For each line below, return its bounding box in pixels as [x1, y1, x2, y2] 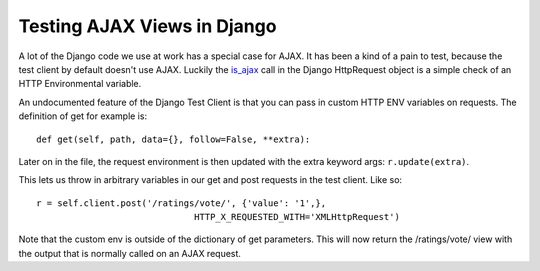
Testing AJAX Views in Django [18, 15, 277, 37]
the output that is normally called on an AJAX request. [18, 247, 242, 259]
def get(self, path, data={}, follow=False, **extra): [36, 133, 311, 145]
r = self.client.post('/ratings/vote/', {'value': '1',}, [36, 197, 327, 209]
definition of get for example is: [18, 110, 148, 122]
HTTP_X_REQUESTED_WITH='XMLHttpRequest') [193, 211, 400, 223]
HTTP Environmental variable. [18, 78, 142, 90]
